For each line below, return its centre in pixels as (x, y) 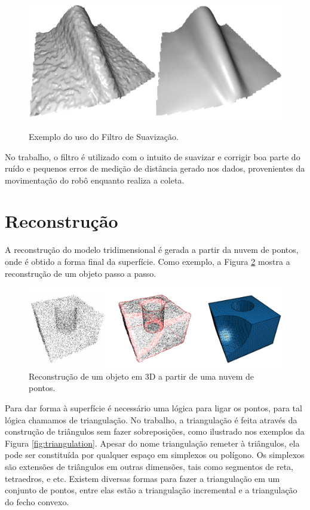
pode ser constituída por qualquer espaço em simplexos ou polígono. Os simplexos (155, 455)
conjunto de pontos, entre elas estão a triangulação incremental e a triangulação (151, 490)
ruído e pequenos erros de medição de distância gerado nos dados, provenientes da (155, 168)
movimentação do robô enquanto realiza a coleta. (95, 180)
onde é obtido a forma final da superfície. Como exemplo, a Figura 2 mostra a (148, 261)
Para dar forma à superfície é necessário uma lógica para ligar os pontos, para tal (154, 407)
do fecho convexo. (37, 501)
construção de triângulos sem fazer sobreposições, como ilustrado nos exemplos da (155, 431)
